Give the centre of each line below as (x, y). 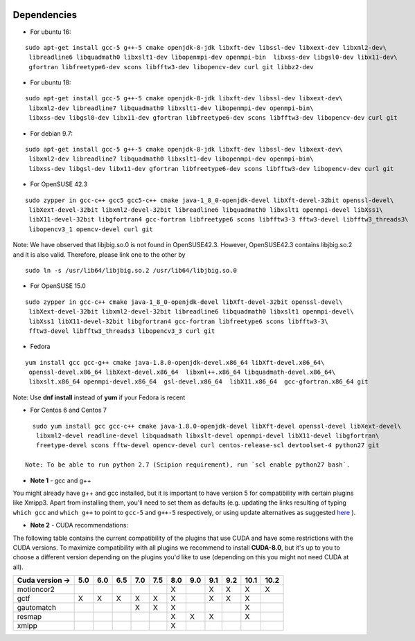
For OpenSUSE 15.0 (58, 286)
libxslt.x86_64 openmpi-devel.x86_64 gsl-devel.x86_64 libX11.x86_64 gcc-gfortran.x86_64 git (198, 382)
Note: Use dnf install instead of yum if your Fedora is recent (99, 397)
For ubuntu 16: (51, 32)
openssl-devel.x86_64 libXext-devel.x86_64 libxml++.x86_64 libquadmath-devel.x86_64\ (182, 372)
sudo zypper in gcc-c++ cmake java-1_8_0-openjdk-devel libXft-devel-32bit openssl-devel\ (184, 302)
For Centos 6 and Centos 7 (69, 410)
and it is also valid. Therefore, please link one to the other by (99, 254)
